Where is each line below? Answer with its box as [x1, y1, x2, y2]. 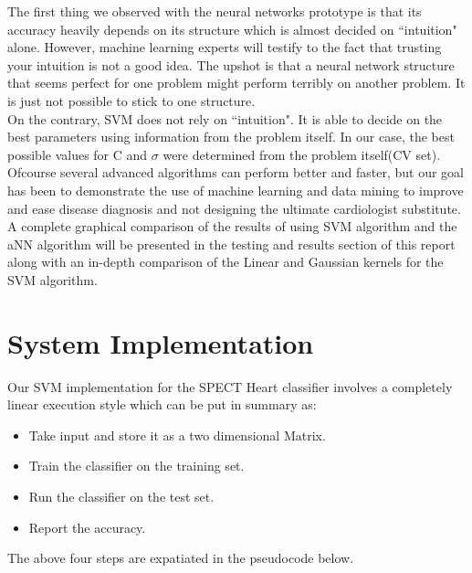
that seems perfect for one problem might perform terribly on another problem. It [7, 73, 466, 92]
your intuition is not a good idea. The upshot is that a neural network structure [7, 55, 455, 74]
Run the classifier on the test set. [28, 487, 215, 505]
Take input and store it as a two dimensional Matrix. [28, 425, 326, 444]
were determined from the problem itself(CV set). [163, 144, 441, 164]
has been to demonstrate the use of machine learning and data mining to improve [7, 180, 464, 199]
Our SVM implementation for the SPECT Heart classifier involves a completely [7, 377, 453, 396]
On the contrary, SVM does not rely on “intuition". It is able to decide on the [7, 109, 443, 128]
